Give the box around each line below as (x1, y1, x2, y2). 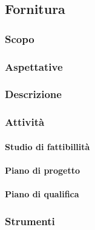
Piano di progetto (5, 163, 80, 176)
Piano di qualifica (5, 188, 79, 200)
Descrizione (5, 87, 62, 102)
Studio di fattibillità (5, 140, 90, 153)
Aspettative (5, 59, 63, 74)
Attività (5, 114, 45, 130)
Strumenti (5, 213, 55, 228)
